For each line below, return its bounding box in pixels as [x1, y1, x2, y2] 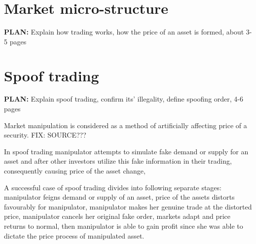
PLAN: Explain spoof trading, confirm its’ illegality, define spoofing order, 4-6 [4, 94, 243, 104]
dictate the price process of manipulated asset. [4, 230, 145, 241]
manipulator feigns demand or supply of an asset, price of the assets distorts [4, 192, 235, 202]
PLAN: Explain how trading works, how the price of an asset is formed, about [4, 27, 244, 37]
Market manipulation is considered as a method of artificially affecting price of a [4, 120, 247, 130]
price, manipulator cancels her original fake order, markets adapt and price [4, 211, 230, 221]
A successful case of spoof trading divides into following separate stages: [4, 182, 221, 192]
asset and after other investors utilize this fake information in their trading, [4, 156, 232, 166]
